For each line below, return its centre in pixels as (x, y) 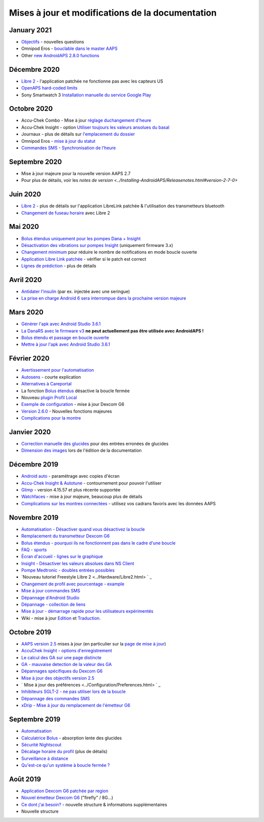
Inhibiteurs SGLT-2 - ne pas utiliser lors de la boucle (74, 691)
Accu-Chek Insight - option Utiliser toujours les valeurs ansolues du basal (95, 127)
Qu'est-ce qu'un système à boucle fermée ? (66, 765)
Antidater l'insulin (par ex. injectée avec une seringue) (76, 291)
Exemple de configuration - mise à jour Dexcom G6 (73, 404)
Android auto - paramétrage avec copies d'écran (70, 476)
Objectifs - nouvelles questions (53, 42)
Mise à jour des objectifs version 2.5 (58, 678)
